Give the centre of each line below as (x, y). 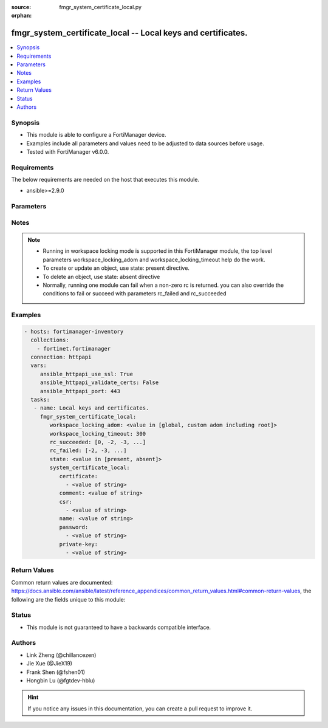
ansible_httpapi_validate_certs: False (99, 383)
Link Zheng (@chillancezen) (61, 655)
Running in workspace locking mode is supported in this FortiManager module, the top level (158, 251)
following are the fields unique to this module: (68, 599)
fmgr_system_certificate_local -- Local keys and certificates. (129, 33)
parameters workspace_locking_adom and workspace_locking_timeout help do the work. (154, 259)
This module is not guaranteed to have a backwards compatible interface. (119, 627)
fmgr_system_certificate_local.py (101, 7)
